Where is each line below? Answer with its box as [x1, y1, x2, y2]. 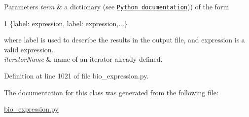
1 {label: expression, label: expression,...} [4, 18, 128, 28]
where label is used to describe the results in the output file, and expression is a [4, 35, 245, 45]
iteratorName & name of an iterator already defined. [4, 54, 163, 64]
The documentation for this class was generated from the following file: [4, 87, 218, 97]
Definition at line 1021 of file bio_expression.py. [4, 71, 149, 81]
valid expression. [4, 44, 54, 54]
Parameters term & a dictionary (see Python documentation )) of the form [4, 1, 229, 11]
